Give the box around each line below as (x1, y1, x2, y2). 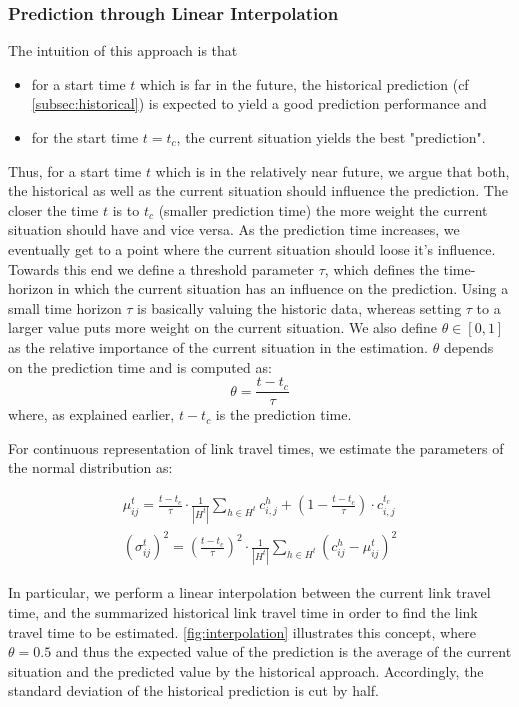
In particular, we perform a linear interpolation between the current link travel (8, 582, 491, 603)
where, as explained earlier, (8, 404, 175, 425)
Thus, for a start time (8, 160, 142, 181)
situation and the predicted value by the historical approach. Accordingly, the (8, 660, 484, 681)
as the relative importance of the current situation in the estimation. (8, 336, 428, 357)
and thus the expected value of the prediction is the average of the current (55, 641, 512, 662)
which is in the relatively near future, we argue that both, (155, 160, 510, 181)
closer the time (8, 199, 99, 220)
